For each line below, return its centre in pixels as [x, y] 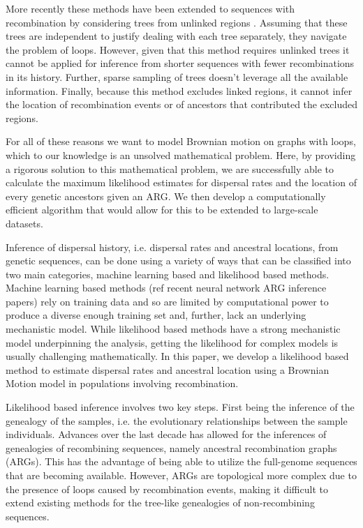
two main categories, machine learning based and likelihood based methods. [168, 274]
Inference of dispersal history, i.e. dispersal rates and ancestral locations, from [172, 247]
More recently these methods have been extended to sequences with [150, 8]
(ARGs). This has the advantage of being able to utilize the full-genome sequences [181, 461]
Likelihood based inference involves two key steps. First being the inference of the [180, 407]
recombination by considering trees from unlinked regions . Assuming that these [177, 22]
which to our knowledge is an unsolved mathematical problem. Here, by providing [181, 154]
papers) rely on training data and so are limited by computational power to [167, 301]
